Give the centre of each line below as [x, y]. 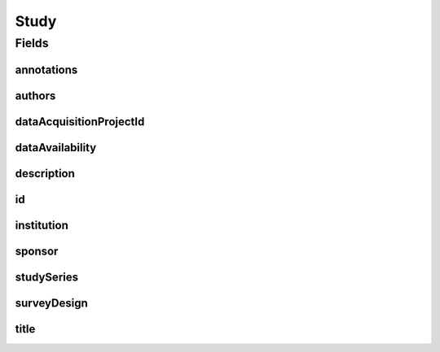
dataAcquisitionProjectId [80, 122]
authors [35, 96]
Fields [32, 43]
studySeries [47, 277]
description [45, 174]
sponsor [37, 251]
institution [42, 225]
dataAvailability [56, 148]
